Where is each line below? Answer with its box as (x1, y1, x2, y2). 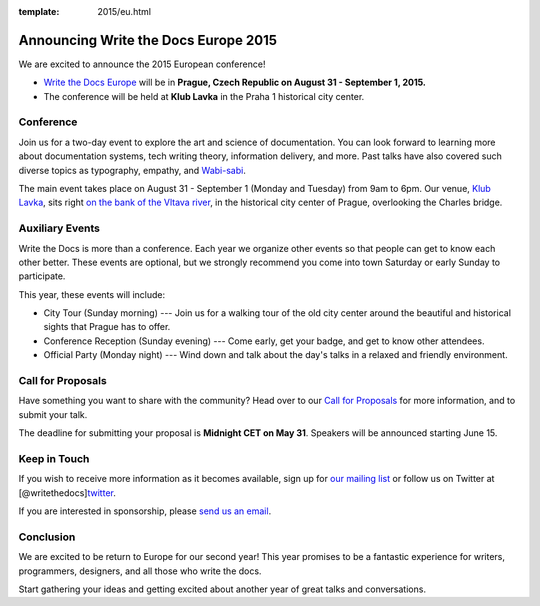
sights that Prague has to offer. (43, 321, 171, 333)
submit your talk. (18, 408, 88, 420)
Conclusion (18, 530, 76, 544)
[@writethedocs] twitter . (18, 486, 117, 499)
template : (18, 6, 60, 17)
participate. (18, 270, 66, 282)
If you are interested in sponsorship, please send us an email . (18, 505, 272, 517)
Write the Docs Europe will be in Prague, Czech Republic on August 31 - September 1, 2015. (43, 76, 427, 89)
